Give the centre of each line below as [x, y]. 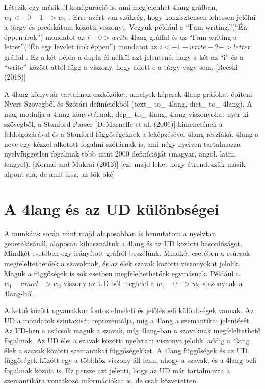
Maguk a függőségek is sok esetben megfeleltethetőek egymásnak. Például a [122, 273]
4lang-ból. [20, 293]
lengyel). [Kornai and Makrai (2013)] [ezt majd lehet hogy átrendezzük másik [125, 163]
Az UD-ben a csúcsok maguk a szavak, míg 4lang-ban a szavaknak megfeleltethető [132, 330]
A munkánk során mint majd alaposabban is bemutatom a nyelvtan [110, 233]
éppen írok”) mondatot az [45, 36]
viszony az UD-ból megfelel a [109, 283]
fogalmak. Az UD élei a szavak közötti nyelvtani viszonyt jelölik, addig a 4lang [127, 340]
